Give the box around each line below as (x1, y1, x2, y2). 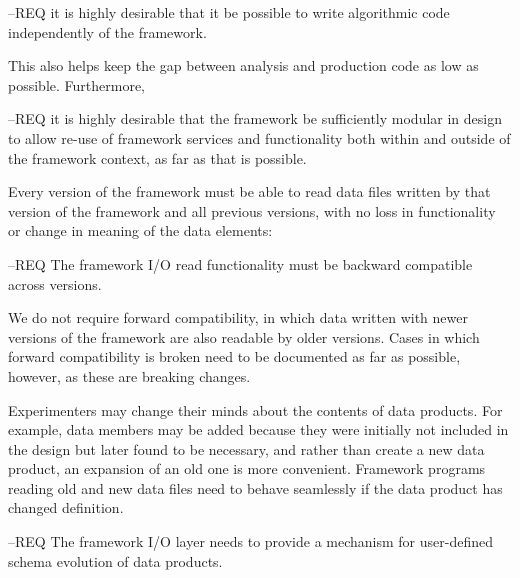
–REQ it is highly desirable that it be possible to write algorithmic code (8, 2, 450, 22)
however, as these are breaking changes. (8, 365, 251, 386)
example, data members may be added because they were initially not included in (8, 419, 509, 440)
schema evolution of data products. (8, 550, 223, 571)
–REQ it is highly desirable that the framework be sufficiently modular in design (8, 108, 502, 129)
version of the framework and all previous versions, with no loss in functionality (8, 200, 496, 221)
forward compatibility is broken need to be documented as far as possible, (8, 346, 461, 367)
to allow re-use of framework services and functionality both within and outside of (8, 127, 511, 148)
